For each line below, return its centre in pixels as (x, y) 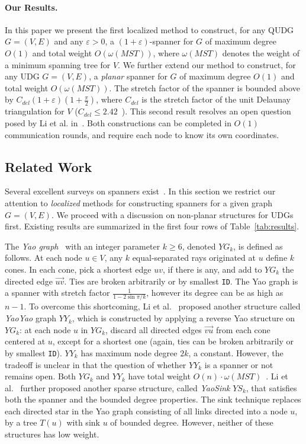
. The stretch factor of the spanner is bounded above (204, 87)
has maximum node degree (129, 352)
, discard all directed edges (154, 329)
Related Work (49, 166)
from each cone (243, 329)
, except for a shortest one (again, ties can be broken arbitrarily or (173, 341)
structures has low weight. (52, 434)
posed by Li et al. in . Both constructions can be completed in (118, 122)
